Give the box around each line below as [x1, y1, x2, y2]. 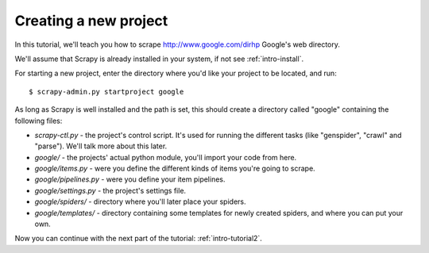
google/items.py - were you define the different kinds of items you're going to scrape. [34, 163, 315, 174]
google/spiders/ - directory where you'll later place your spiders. [34, 197, 246, 206]
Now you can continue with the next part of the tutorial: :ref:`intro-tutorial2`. [14, 234, 262, 243]
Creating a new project [14, 12, 168, 29]
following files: [14, 116, 63, 125]
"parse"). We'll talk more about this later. [34, 141, 168, 151]
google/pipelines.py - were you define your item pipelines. [34, 174, 226, 184]
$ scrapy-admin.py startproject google [29, 87, 184, 96]
